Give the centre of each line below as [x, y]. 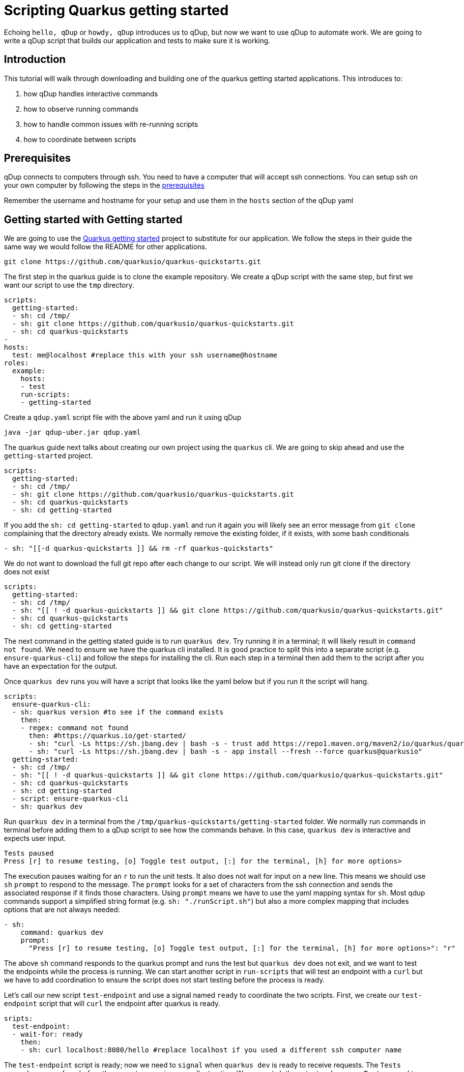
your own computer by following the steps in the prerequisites [104, 185]
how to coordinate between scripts [80, 139]
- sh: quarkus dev [47, 807]
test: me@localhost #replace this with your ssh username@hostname [145, 355]
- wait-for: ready [47, 1034]
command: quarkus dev [62, 933]
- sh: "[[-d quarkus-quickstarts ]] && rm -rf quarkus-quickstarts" [139, 549]
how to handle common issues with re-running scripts [111, 124]
